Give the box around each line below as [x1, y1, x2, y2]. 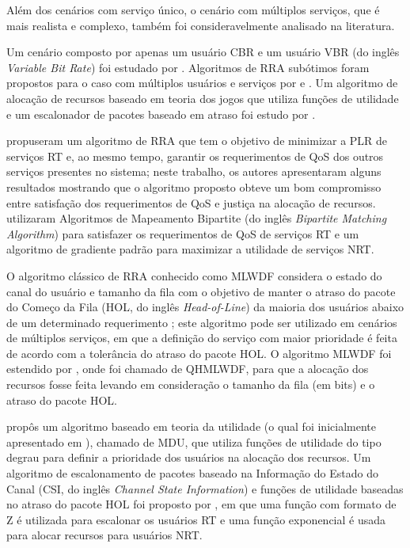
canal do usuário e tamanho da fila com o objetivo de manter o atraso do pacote [6, 283, 396, 299]
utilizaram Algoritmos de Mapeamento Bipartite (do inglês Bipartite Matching [6, 210, 387, 226]
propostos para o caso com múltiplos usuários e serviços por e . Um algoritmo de [6, 74, 398, 91]
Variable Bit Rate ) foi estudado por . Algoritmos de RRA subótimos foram [6, 59, 370, 75]
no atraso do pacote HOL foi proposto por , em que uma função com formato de [6, 496, 397, 512]
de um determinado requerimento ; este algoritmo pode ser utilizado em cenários [6, 314, 397, 330]
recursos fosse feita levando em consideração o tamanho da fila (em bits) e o [6, 376, 375, 393]
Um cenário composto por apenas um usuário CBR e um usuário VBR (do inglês [6, 44, 400, 60]
